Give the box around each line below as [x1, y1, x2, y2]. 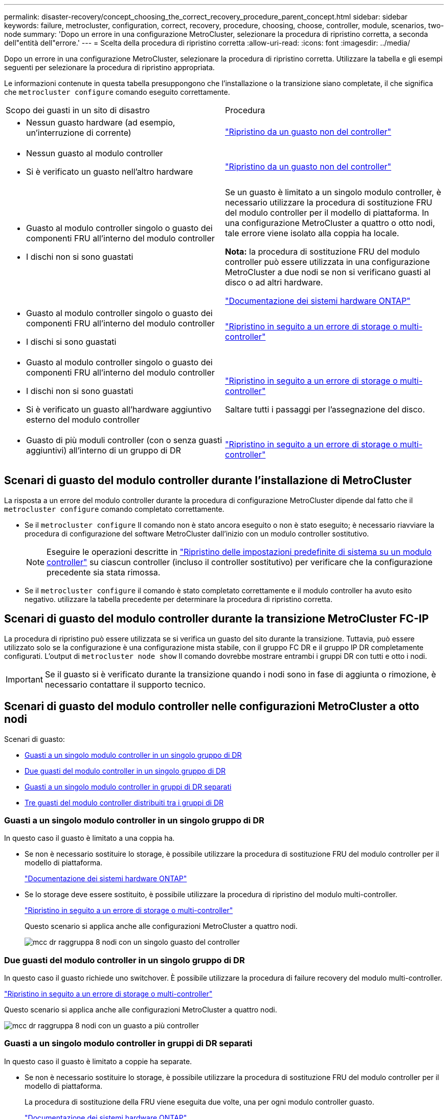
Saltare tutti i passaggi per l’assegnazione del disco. [225, 404, 425, 415]
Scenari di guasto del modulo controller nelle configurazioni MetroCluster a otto [4, 700, 419, 713]
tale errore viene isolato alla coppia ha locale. [225, 228, 399, 238]
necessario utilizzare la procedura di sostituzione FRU [225, 197, 433, 208]
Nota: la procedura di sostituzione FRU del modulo [225, 246, 420, 257]
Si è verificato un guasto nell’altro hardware [26, 167, 193, 177]
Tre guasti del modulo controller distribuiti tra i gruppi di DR [25, 798, 224, 807]
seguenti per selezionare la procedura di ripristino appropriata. [4, 63, 215, 72]
